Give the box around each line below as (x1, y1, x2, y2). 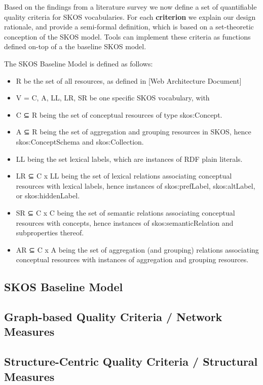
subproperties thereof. (16, 227, 84, 238)
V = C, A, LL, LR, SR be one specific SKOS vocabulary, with (16, 92, 210, 103)
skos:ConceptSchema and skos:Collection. (16, 136, 144, 147)
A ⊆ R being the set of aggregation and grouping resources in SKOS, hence (16, 126, 251, 137)
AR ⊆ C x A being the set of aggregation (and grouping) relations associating (16, 244, 259, 255)
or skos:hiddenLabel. (16, 190, 80, 201)
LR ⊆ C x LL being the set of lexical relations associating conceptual (16, 170, 232, 181)
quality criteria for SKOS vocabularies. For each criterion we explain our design (4, 11, 256, 22)
